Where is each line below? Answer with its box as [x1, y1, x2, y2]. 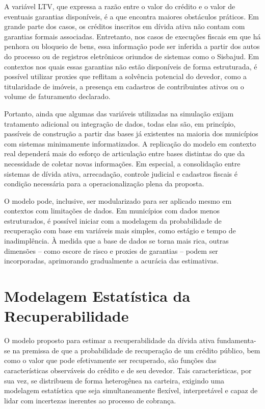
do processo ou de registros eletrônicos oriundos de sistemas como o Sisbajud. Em [4, 51, 259, 61]
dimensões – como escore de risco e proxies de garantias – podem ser [4, 245, 218, 256]
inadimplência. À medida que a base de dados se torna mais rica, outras [4, 235, 229, 246]
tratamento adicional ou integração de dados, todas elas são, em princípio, [4, 118, 236, 129]
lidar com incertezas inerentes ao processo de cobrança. [4, 395, 176, 405]
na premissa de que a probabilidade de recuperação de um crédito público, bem [12, 345, 260, 355]
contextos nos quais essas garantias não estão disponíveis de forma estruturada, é [4, 61, 257, 71]
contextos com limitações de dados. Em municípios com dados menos [4, 205, 220, 216]
